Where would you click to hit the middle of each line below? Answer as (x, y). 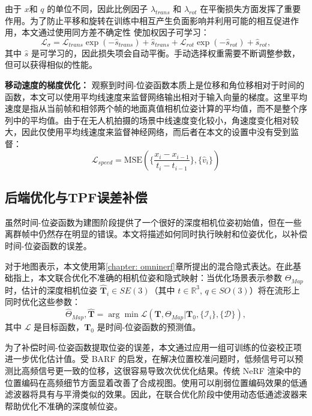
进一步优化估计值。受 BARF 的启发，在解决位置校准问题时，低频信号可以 (150, 359)
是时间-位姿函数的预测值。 (149, 327)
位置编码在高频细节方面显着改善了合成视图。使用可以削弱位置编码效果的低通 (156, 382)
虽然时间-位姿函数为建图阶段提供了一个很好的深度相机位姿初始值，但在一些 (153, 222)
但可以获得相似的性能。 (51, 65)
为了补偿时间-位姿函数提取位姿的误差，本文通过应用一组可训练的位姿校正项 (153, 347)
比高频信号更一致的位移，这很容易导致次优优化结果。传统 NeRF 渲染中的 (157, 370)
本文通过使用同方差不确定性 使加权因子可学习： (115, 32)
